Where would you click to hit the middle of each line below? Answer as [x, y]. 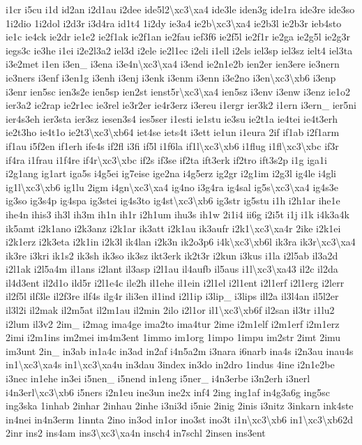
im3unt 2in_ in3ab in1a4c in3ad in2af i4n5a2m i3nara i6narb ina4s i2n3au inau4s [180, 350]
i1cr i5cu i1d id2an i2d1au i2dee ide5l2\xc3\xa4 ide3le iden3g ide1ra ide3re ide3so [180, 9]
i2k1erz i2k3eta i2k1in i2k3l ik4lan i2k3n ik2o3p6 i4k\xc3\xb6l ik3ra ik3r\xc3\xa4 [181, 242]
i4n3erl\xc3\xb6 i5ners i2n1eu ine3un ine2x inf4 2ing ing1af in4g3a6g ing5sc [168, 392]
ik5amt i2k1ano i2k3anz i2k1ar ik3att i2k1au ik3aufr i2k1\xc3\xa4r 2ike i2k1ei [173, 228]
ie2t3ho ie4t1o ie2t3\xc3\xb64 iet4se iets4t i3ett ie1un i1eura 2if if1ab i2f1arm [173, 132]
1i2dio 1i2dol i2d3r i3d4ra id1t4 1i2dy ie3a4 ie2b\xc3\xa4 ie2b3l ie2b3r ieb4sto [174, 23]
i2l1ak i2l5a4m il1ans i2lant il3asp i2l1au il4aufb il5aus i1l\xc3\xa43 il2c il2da [172, 269]
